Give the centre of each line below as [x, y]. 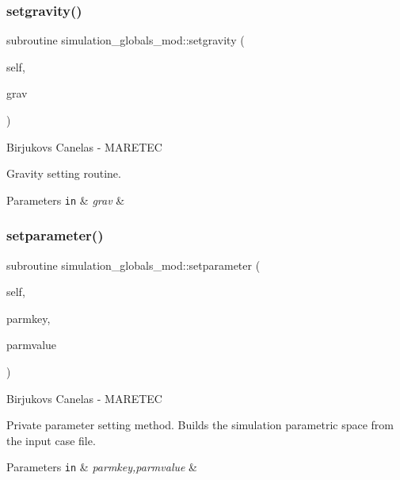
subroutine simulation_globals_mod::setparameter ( [133, 265]
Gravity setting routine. [64, 173]
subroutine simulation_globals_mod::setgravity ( [126, 40]
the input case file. [51, 440]
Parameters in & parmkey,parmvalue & [102, 467]
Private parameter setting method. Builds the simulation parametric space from [200, 425]
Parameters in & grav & [66, 200]
